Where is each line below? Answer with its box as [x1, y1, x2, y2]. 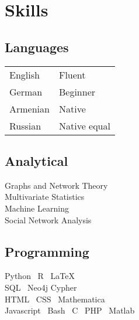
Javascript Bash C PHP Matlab [5, 304, 135, 316]
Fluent [58, 67, 86, 81]
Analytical [5, 151, 68, 169]
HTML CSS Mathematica [5, 292, 105, 305]
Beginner [58, 84, 96, 98]
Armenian [9, 101, 50, 115]
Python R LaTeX [5, 270, 75, 282]
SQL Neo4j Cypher [5, 281, 77, 293]
